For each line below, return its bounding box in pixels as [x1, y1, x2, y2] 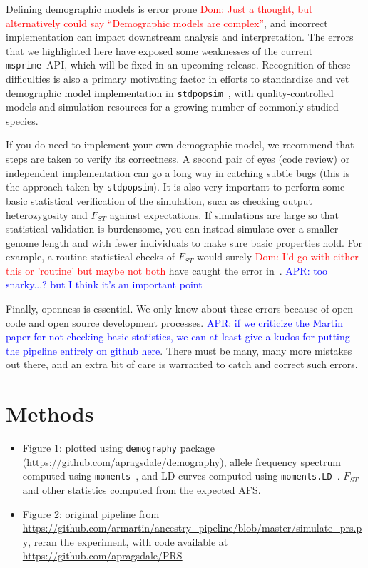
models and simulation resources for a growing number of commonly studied [6, 99, 339, 114]
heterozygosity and [6, 207, 88, 222]
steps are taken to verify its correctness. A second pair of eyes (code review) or [6, 151, 350, 166]
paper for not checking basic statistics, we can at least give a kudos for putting [6, 329, 350, 344]
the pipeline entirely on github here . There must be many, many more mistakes [6, 343, 352, 357]
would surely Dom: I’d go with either [196, 249, 359, 264]
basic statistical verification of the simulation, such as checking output [6, 193, 312, 208]
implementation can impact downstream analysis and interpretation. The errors [6, 29, 354, 44]
